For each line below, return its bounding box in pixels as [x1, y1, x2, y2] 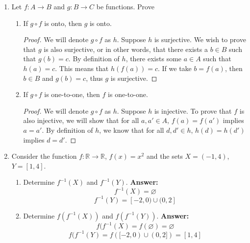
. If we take [157, 63, 192, 73]
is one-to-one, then [44, 89, 100, 99]
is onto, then [44, 18, 82, 28]
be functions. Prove [96, 1, 154, 11]
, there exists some [125, 53, 182, 64]
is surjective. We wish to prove [154, 34, 246, 45]
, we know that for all [99, 124, 164, 135]
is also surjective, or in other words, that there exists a [44, 44, 208, 54]
